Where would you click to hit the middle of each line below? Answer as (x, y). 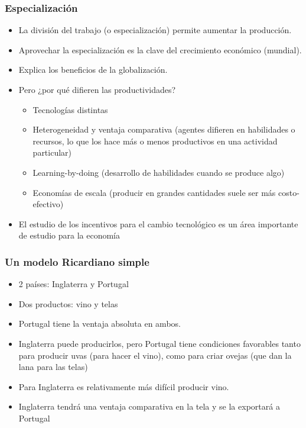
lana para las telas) (53, 367)
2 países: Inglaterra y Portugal (74, 284)
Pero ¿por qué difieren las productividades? (97, 89)
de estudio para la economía (69, 235)
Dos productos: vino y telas (68, 303)
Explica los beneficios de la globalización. (93, 70)
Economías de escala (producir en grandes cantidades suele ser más (154, 192)
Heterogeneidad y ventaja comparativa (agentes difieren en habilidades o (164, 129)
